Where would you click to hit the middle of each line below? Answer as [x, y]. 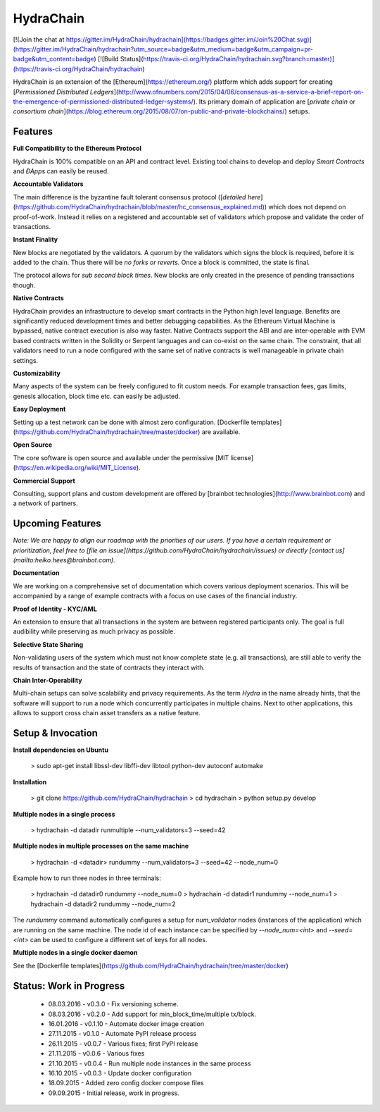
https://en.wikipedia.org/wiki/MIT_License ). [78, 468]
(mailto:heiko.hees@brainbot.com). [64, 560]
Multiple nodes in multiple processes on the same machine [101, 846]
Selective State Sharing [48, 644]
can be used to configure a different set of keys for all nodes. [119, 940]
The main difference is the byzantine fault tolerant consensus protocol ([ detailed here [137, 197]
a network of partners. [46, 503]
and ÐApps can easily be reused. [61, 171]
